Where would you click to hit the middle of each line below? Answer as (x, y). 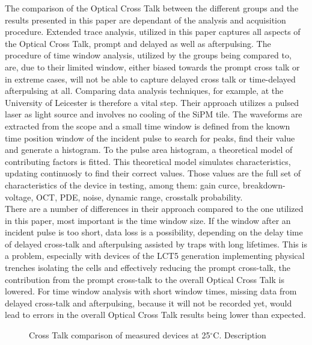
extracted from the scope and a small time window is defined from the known (148, 126)
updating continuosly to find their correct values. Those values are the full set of (153, 173)
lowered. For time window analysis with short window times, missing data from (151, 291)
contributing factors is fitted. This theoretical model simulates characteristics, (148, 161)
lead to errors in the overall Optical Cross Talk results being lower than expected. (155, 315)
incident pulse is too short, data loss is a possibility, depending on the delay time (154, 232)
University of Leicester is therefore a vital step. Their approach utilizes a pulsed (152, 102)
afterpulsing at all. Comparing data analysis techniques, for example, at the (144, 91)
